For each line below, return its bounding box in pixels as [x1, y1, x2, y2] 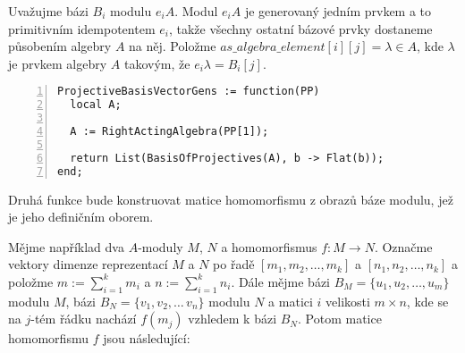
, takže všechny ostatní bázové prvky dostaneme [168, 19, 433, 38]
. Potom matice [298, 309, 382, 328]
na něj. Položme [129, 37, 216, 55]
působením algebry [8, 37, 112, 55]
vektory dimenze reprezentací [8, 255, 168, 273]
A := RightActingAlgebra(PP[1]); [70, 125, 269, 138]
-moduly [138, 237, 183, 256]
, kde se [406, 291, 449, 310]
